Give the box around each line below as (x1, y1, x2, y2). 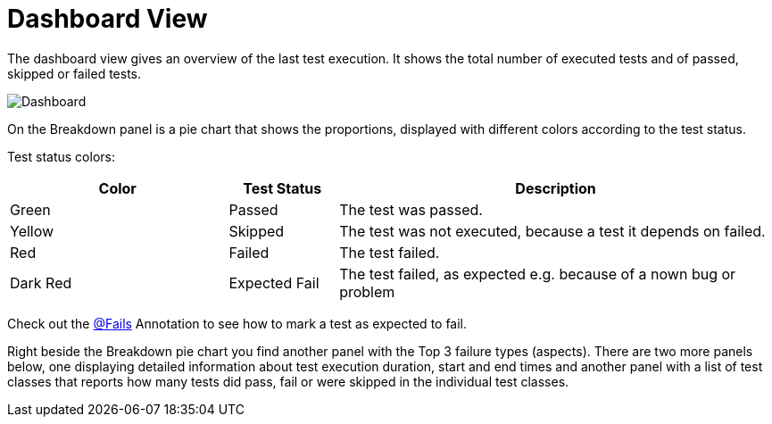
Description (515, 179, 596, 197)
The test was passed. (339, 200, 483, 219)
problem (339, 282, 395, 301)
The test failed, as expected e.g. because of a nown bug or (339, 264, 736, 283)
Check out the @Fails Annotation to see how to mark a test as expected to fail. (7, 315, 468, 331)
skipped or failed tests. (7, 65, 142, 81)
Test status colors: (7, 148, 115, 164)
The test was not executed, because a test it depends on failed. (339, 221, 766, 240)
